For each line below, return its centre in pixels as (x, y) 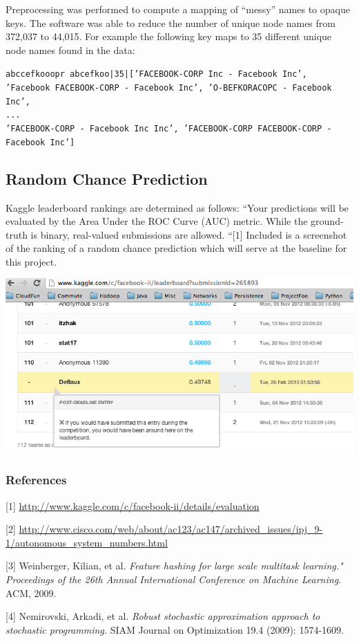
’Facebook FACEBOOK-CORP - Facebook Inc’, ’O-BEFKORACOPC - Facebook (169, 88)
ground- (327, 221)
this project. (31, 261)
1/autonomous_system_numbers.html (87, 542)
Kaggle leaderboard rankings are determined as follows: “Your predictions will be (177, 207)
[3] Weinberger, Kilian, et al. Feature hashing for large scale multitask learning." (174, 566)
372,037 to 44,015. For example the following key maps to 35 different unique (169, 36)
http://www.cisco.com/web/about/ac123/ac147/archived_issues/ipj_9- (171, 529)
